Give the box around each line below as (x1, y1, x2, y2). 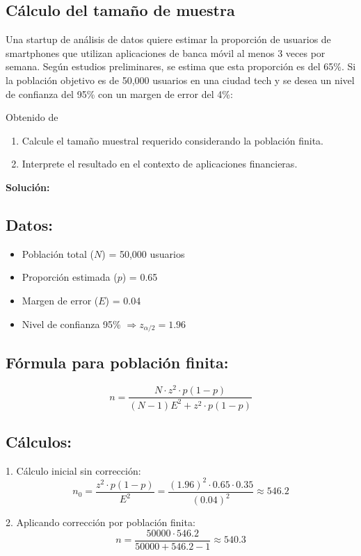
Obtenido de (6, 110, 58, 124)
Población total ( (22, 246, 95, 261)
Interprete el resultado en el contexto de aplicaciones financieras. (22, 156, 298, 171)
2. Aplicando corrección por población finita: (6, 515, 195, 530)
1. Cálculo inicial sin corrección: (6, 463, 141, 477)
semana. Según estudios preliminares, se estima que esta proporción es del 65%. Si (6, 59, 356, 74)
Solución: (6, 179, 50, 194)
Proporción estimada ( (22, 270, 118, 284)
